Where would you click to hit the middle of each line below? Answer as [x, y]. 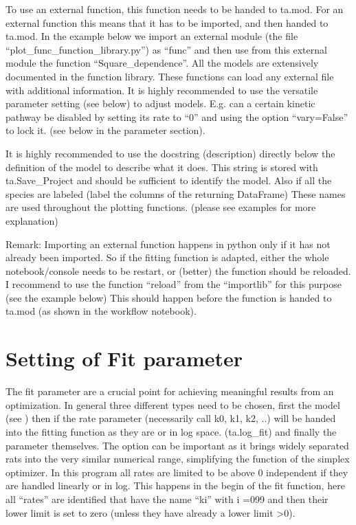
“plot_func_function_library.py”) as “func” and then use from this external [166, 49]
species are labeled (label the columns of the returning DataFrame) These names [176, 193]
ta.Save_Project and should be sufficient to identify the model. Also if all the [169, 180]
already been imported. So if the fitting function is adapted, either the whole [167, 257]
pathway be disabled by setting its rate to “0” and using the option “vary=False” [177, 116]
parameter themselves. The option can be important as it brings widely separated [177, 445]
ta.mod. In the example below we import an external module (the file [152, 36]
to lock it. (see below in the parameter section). [105, 130]
